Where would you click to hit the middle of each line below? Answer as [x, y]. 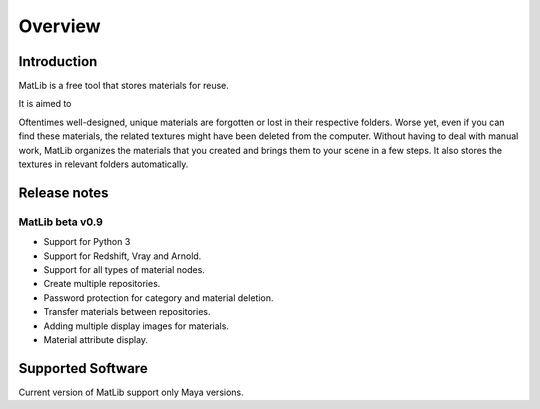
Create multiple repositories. [102, 284]
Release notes [63, 192]
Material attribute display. [96, 339]
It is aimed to [45, 104]
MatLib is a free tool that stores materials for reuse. [123, 86]
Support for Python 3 [87, 242]
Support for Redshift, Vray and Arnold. [122, 256]
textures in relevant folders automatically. [103, 164]
